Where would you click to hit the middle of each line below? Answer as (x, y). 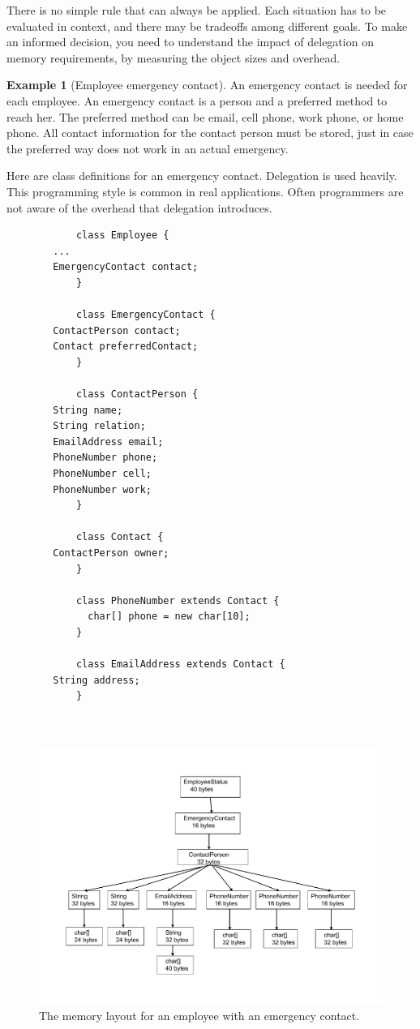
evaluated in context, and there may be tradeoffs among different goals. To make (207, 26)
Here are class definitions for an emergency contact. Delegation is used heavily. (202, 176)
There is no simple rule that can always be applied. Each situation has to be (197, 10)
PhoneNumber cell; (102, 474)
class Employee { (122, 236)
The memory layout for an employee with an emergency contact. (199, 1016)
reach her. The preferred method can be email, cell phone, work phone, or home (205, 116)
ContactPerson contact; (117, 330)
